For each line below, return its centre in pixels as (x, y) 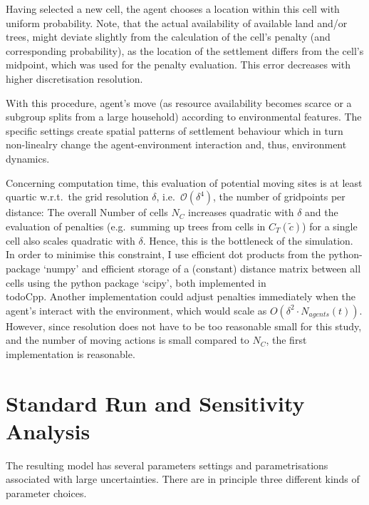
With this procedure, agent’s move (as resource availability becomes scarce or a (179, 102)
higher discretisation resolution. (74, 78)
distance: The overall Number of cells (87, 212)
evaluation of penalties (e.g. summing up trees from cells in (136, 226)
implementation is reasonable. (71, 353)
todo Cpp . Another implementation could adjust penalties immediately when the (181, 296)
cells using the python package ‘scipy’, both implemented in (136, 282)
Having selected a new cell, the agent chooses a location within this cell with (173, 9)
